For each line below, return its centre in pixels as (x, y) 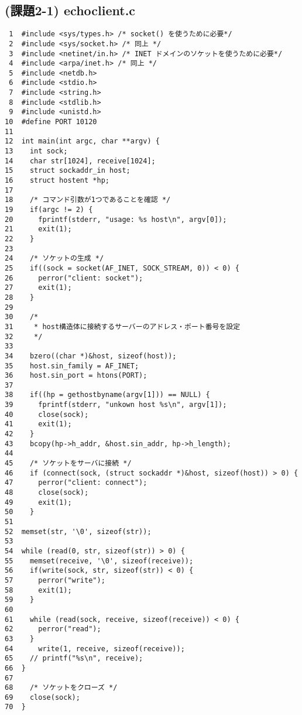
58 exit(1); (38, 590)
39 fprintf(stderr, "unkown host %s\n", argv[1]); (116, 405)
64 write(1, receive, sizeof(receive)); (95, 649)
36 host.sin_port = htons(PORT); (76, 376)
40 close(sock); (47, 414)
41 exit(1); (38, 424)
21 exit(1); (38, 229)
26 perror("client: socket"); (74, 278)
